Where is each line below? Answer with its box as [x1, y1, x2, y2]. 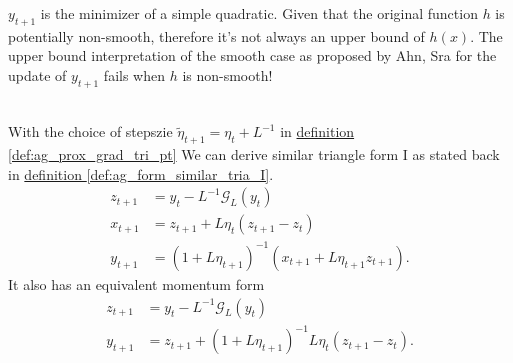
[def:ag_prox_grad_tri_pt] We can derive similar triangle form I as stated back [8, 144, 500, 165]
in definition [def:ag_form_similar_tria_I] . [8, 163, 274, 184]
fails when [103, 64, 165, 85]
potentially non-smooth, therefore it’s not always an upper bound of [8, 25, 425, 46]
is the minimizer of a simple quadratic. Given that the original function [40, 3, 478, 23]
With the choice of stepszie [8, 121, 173, 142]
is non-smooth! [182, 64, 273, 85]
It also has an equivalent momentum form [8, 273, 265, 294]
